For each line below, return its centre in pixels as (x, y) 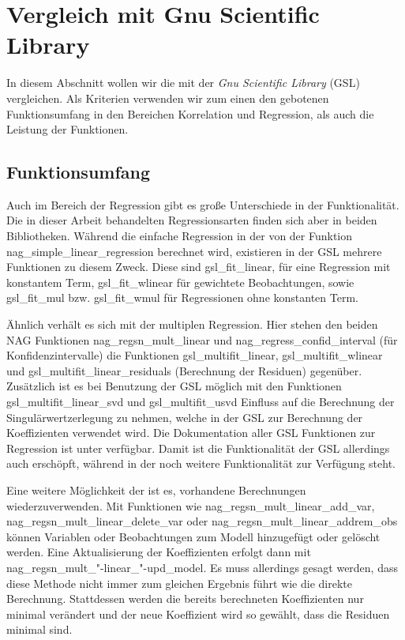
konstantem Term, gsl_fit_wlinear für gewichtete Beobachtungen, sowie (180, 282)
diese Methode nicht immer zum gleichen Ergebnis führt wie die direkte (179, 583)
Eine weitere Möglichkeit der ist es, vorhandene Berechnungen (156, 489)
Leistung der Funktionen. (67, 129)
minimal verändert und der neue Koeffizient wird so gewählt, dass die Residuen (198, 614)
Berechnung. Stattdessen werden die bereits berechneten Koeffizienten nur (185, 599)
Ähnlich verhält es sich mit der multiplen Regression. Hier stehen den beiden (192, 324)
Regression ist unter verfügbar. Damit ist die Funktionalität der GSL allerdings (198, 448)
